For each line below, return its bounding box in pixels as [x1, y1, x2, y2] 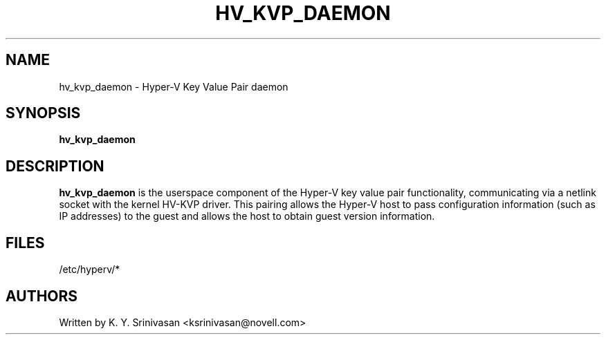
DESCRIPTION [6, 157, 104, 175]
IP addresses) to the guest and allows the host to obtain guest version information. [59, 210, 435, 223]
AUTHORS [6, 287, 78, 305]
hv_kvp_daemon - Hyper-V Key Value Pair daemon [59, 80, 288, 93]
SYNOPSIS [6, 104, 81, 122]
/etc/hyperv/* [59, 263, 120, 276]
